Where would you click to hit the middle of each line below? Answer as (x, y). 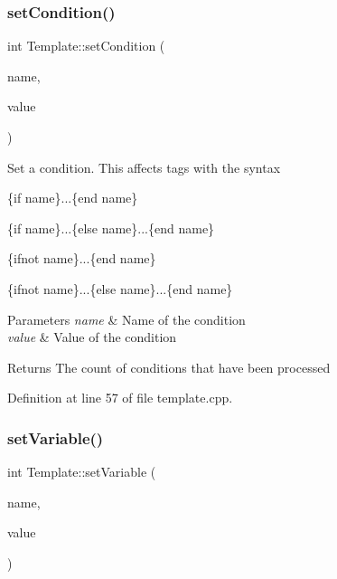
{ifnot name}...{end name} (82, 258)
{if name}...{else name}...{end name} (111, 228)
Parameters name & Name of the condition (126, 319)
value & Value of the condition (92, 337)
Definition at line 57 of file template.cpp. (120, 398)
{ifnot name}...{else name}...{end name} (120, 288)
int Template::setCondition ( (86, 46)
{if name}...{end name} (73, 198)
